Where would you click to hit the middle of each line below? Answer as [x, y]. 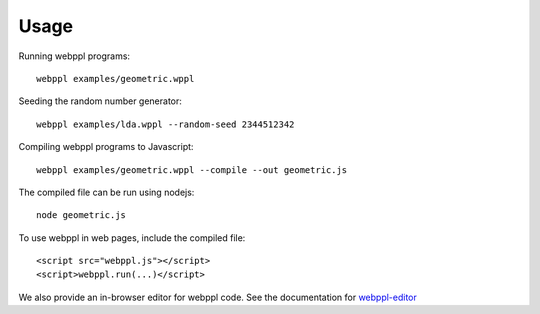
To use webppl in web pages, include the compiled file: [132, 237]
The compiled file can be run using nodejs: [106, 192]
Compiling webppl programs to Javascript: [106, 147]
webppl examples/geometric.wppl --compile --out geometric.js [192, 169]
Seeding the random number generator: [100, 101]
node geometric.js [81, 215]
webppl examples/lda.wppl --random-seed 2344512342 [165, 124]
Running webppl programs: [74, 56]
